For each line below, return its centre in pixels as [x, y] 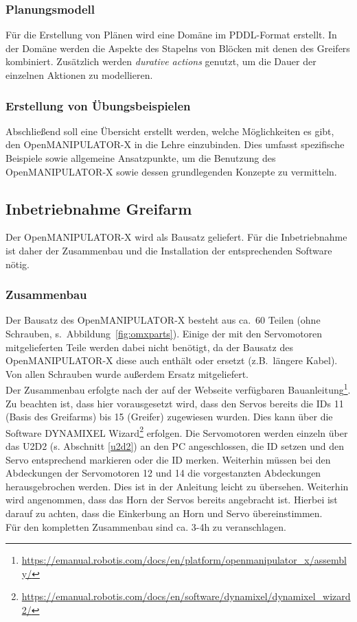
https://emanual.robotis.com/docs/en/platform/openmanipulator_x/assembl [184, 560]
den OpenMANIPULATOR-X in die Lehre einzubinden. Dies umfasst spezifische [175, 144]
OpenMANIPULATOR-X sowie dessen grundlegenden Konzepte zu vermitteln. [171, 171]
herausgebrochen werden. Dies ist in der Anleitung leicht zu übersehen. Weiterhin [177, 486]
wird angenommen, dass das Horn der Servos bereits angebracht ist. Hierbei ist [172, 500]
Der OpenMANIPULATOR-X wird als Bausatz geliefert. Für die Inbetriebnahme [176, 237]
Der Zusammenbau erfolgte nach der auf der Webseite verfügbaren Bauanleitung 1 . [178, 389]
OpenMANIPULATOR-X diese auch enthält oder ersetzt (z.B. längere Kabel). [172, 360]
